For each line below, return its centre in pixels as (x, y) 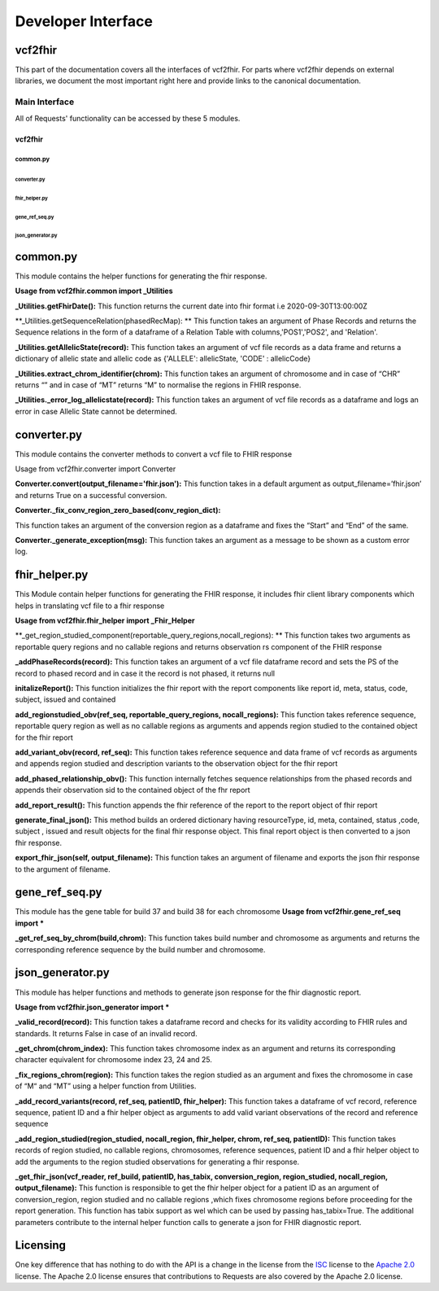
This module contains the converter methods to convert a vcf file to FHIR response (154, 454)
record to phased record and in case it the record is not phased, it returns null (145, 673)
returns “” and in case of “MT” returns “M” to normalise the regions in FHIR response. (158, 385)
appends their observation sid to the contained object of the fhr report (133, 790)
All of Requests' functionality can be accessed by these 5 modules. (128, 118)
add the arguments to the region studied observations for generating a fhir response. (157, 1162)
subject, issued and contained (65, 699)
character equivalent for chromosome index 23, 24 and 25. (114, 1060)
